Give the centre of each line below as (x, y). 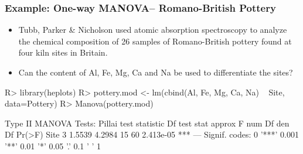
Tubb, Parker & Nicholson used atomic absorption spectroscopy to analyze (153, 30)
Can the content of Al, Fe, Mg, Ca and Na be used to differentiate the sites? (156, 72)
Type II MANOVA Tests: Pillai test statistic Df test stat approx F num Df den (147, 123)
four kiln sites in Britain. (63, 52)
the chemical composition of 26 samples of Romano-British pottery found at (155, 41)
